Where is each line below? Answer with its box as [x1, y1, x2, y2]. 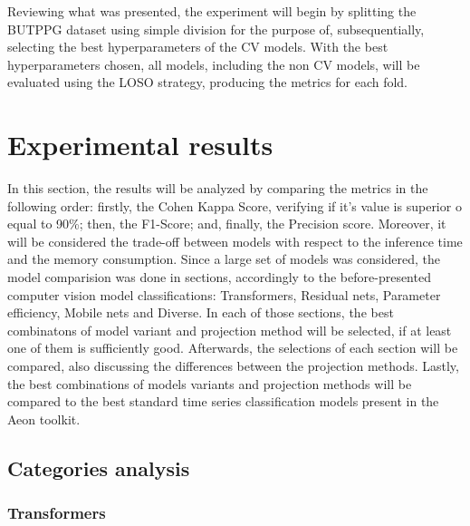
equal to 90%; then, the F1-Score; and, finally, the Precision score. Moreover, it [7, 214, 446, 233]
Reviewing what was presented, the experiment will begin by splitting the [7, 2, 417, 20]
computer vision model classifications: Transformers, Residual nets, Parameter [7, 285, 441, 304]
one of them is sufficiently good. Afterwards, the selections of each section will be [7, 338, 458, 357]
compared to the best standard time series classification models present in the [7, 392, 439, 411]
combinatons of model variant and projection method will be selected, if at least [7, 320, 452, 339]
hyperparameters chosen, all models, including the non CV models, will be [7, 54, 420, 73]
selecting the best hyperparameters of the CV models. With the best [7, 37, 388, 56]
